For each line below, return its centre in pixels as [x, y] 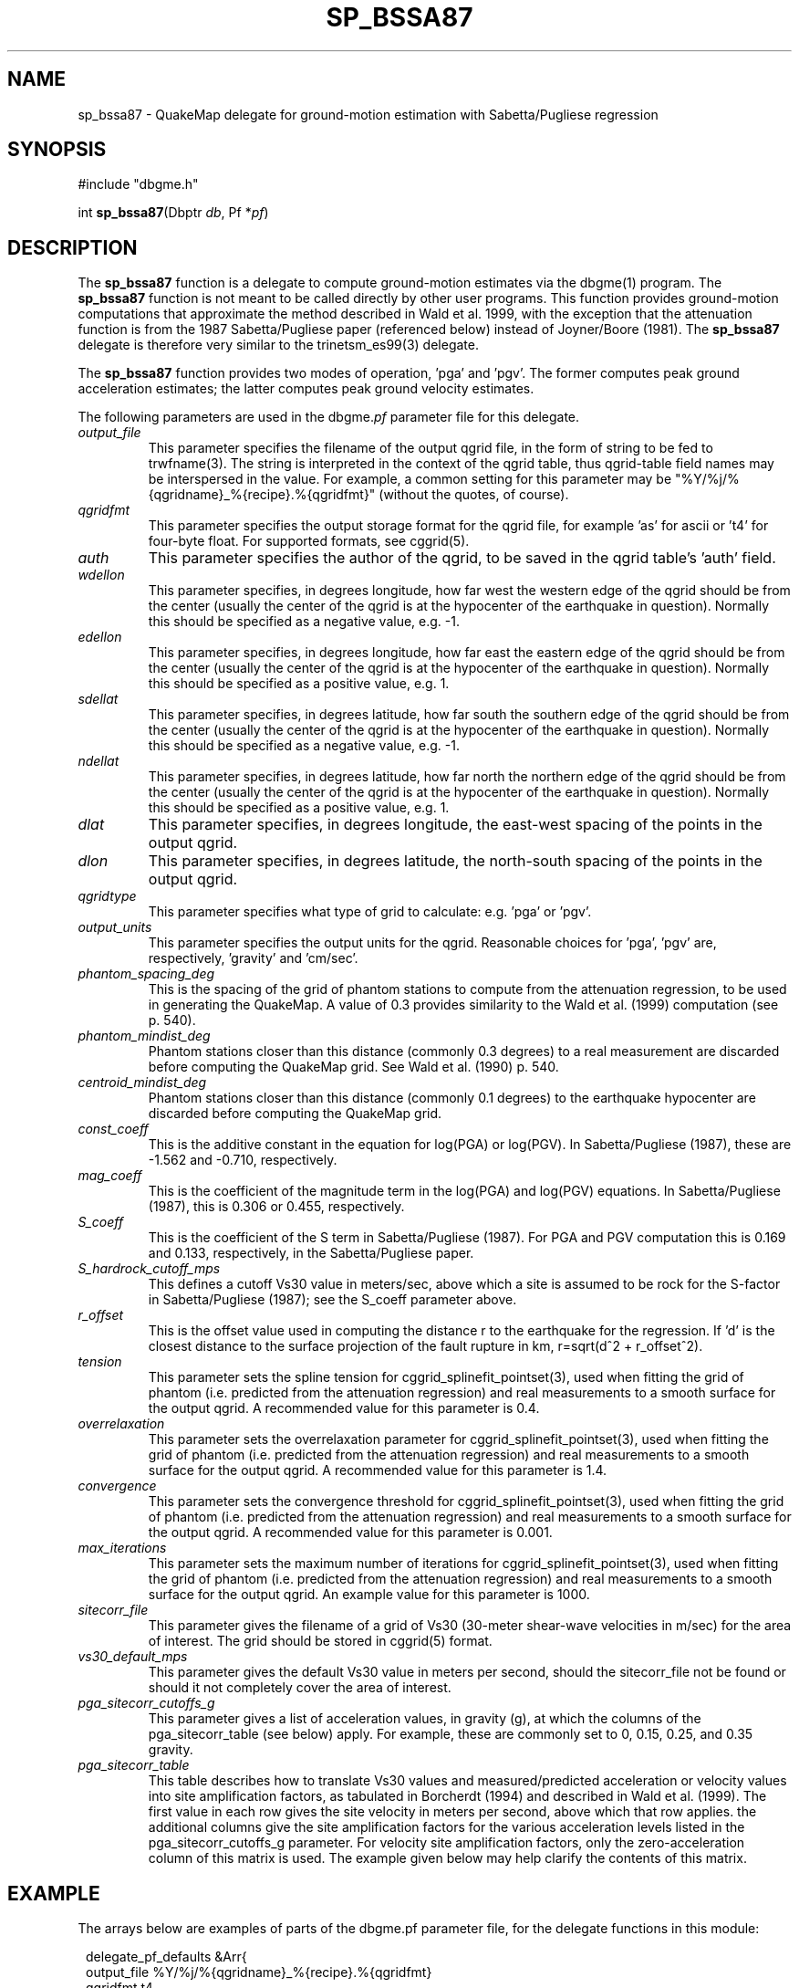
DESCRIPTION [73, 247]
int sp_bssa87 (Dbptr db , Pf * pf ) [173, 213]
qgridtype [107, 896]
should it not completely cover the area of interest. [300, 1688]
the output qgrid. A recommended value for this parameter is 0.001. [350, 1533]
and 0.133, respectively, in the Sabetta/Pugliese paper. [311, 1253]
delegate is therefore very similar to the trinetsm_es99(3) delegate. [278, 345]
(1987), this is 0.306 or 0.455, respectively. [276, 1207]
